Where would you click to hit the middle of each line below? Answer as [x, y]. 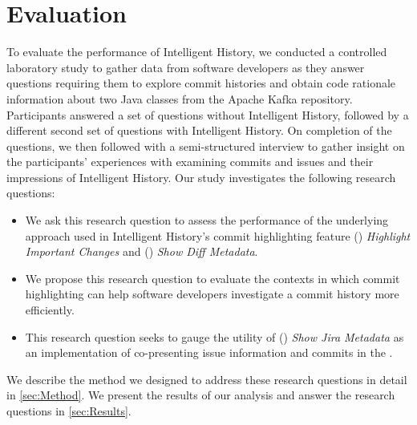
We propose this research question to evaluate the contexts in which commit [213, 278]
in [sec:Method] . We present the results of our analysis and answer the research [201, 395]
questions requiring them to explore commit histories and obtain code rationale [201, 83]
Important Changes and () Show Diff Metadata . [142, 251]
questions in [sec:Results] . [69, 411]
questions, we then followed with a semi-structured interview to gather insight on [206, 146]
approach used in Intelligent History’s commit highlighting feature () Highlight [218, 235]
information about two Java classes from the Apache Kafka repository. [180, 98]
